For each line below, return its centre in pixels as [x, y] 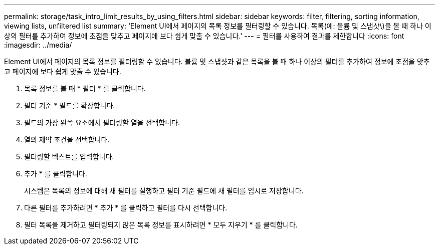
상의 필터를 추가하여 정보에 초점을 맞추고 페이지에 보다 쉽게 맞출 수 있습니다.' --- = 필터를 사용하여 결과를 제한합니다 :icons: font [204, 36]
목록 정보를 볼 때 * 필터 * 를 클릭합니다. [85, 88]
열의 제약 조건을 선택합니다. [67, 140]
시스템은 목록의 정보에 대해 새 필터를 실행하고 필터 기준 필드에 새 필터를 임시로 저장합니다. [164, 191]
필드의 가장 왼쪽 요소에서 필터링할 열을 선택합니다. [102, 122]
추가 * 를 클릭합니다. [56, 174]
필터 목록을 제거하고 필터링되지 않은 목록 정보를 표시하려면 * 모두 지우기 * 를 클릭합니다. [161, 225]
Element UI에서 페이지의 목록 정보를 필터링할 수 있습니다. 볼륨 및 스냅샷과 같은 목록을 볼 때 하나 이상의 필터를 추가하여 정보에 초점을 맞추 [217, 61]
